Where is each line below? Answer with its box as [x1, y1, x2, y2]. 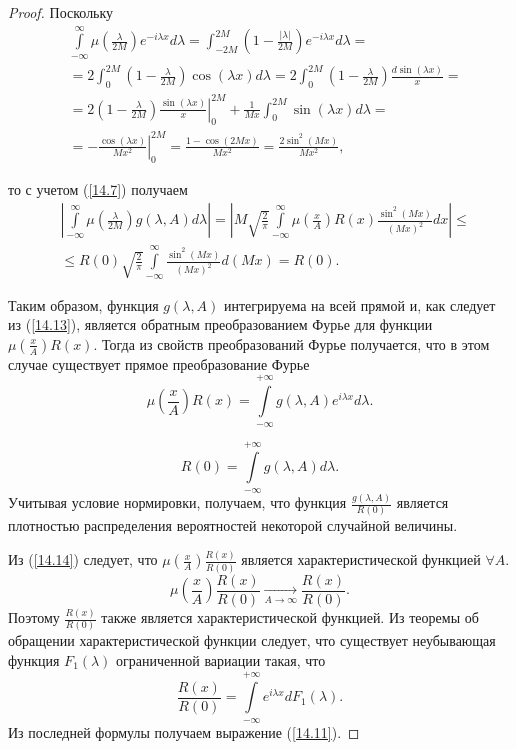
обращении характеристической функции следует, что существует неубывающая [8, 630, 496, 651]
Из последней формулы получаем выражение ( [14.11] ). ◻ [8, 721, 360, 742]
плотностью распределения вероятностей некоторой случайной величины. [8, 515, 458, 536]
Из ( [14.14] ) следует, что [8, 549, 158, 570]
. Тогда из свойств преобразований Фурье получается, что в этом [93, 333, 490, 354]
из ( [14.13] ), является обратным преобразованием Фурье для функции [8, 314, 433, 335]
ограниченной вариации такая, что [116, 649, 326, 670]
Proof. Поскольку [8, 2, 114, 22]
